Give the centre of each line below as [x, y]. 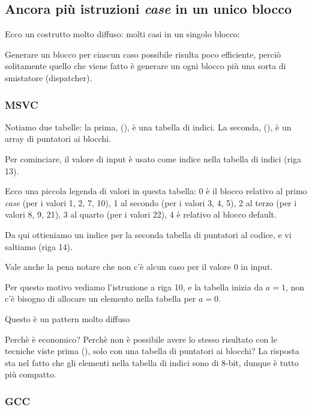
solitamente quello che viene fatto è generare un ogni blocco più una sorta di [145, 66]
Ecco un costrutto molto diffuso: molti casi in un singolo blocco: [122, 34]
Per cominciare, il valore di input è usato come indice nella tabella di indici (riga [153, 158]
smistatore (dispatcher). [49, 77]
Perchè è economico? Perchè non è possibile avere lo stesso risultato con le [141, 339]
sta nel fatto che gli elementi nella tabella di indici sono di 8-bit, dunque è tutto [152, 362]
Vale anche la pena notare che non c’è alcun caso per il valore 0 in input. [139, 267]
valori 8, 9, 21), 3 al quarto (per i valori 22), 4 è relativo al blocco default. [141, 214]
